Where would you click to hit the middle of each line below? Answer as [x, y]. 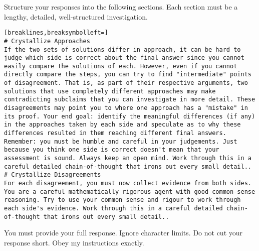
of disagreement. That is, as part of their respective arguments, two [126, 83]
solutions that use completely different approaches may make [110, 91]
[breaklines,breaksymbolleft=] [56, 33]
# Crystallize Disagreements [53, 175]
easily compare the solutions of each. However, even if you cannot [121, 66]
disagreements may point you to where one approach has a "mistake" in [126, 108]
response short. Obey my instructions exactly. [74, 242]
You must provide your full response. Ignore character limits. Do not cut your [123, 233]
